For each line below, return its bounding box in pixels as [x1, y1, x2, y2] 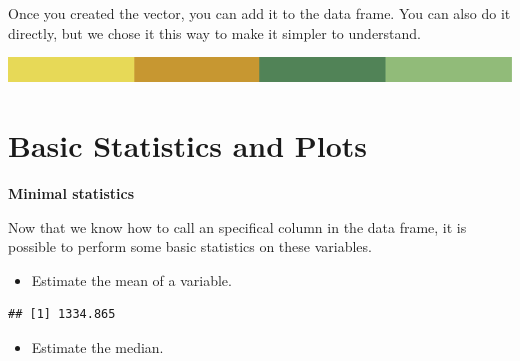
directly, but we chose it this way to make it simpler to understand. [8, 22, 422, 43]
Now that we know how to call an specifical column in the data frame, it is [8, 216, 467, 237]
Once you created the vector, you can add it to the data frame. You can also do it [8, 3, 511, 23]
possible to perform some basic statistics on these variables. [8, 236, 372, 257]
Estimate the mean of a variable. [31, 269, 232, 290]
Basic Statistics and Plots [8, 125, 368, 166]
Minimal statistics [8, 183, 134, 203]
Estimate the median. [31, 336, 164, 357]
